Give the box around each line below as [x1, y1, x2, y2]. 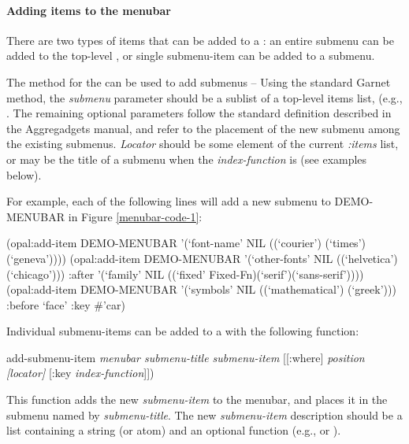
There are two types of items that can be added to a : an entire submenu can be [6, 31, 394, 48]
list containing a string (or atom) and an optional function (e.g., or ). [6, 422, 341, 438]
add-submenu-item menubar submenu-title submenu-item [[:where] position [6, 349, 365, 365]
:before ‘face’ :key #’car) [6, 296, 125, 313]
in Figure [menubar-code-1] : [68, 208, 203, 224]
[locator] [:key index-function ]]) [6, 364, 154, 381]
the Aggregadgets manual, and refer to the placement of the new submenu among [6, 120, 400, 136]
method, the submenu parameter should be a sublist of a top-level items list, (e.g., [6, 89, 403, 105]
